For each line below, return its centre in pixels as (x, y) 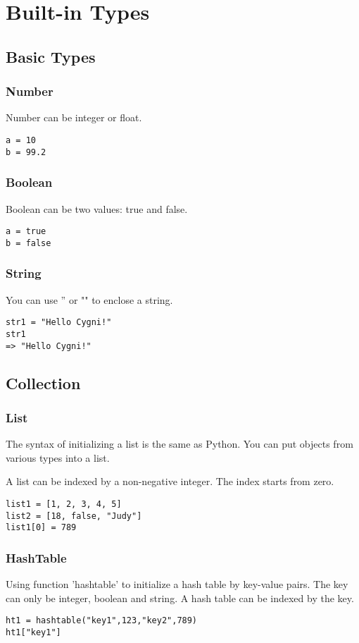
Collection (43, 382)
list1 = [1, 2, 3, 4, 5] (64, 504)
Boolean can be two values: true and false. (97, 208)
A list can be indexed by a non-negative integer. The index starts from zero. (170, 481)
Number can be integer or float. (74, 117)
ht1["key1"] (33, 632)
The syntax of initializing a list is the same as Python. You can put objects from (179, 444)
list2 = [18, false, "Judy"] (74, 516)
